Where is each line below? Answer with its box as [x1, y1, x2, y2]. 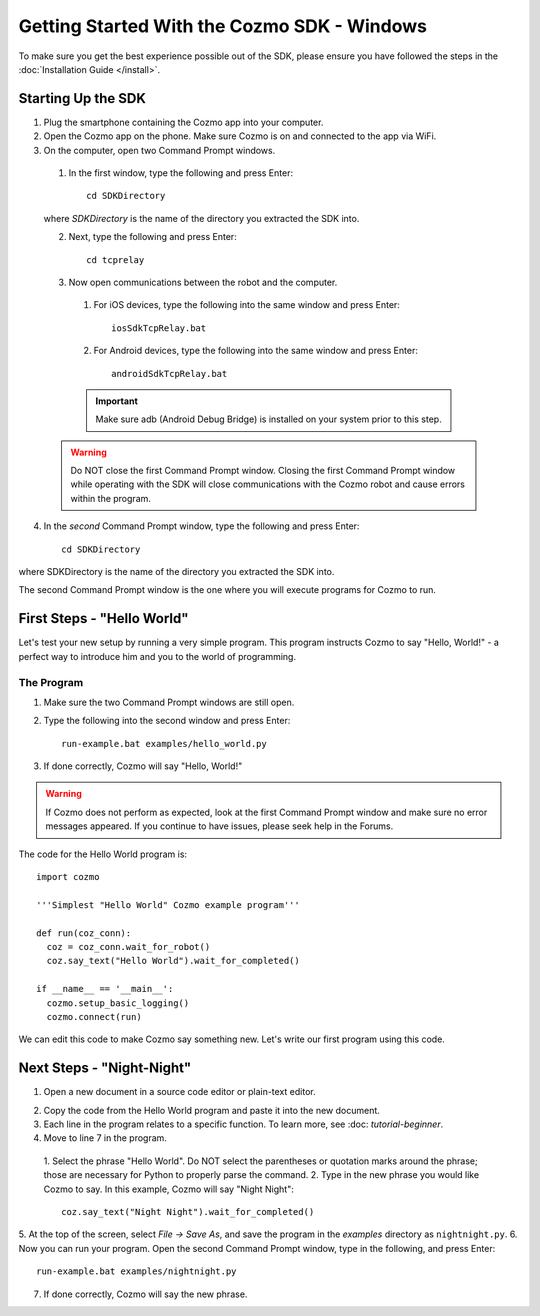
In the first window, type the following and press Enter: [68, 167, 294, 179]
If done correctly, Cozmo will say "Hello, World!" [43, 760, 243, 772]
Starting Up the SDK [18, 90, 147, 107]
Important [95, 395, 139, 407]
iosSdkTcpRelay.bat [111, 322, 207, 334]
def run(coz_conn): [36, 927, 132, 939]
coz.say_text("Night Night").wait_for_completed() [61, 1206, 315, 1217]
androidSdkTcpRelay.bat [111, 368, 228, 379]
